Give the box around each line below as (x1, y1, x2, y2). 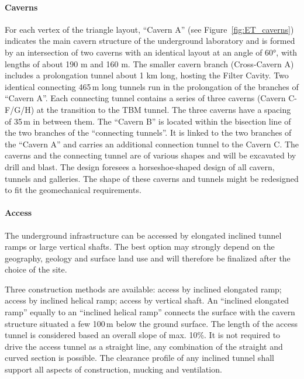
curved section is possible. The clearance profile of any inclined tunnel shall (5, 352, 274, 364)
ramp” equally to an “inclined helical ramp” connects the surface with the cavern (5, 306, 295, 318)
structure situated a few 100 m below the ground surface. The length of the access (5, 317, 298, 329)
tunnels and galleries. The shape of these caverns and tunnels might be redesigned (5, 172, 299, 184)
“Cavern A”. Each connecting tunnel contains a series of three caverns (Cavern (5, 92, 286, 104)
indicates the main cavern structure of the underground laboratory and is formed (5, 35, 295, 47)
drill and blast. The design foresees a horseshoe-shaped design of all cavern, (5, 160, 275, 173)
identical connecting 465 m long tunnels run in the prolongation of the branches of (5, 80, 299, 92)
